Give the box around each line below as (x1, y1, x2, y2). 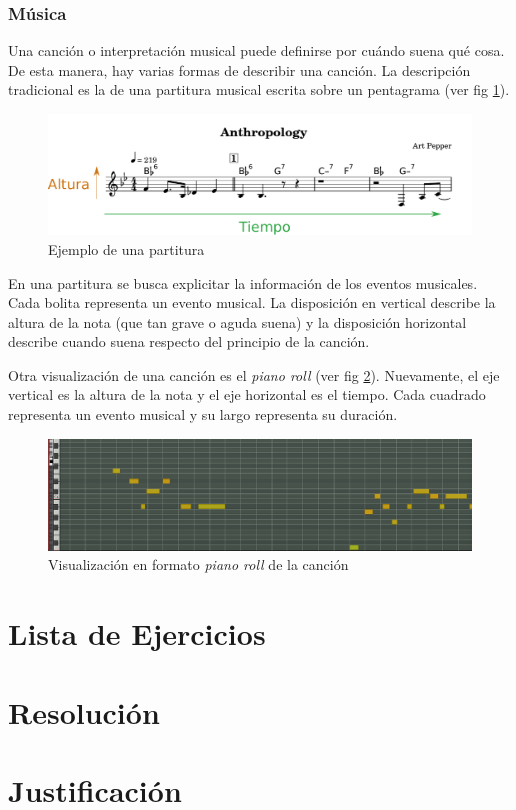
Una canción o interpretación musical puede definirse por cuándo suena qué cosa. (8, 40, 505, 61)
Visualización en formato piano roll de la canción (48, 554, 349, 575)
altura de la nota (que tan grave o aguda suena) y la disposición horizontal (8, 311, 467, 332)
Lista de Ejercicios (8, 613, 266, 654)
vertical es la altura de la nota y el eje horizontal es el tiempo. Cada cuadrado (8, 384, 486, 405)
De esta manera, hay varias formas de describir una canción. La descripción (8, 59, 471, 80)
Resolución (8, 691, 160, 732)
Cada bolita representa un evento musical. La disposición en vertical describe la (8, 292, 496, 313)
